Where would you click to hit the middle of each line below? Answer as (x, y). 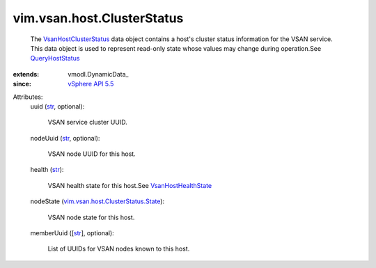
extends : (26, 74)
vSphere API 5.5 (91, 84)
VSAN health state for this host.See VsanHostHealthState (130, 185)
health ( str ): (47, 170)
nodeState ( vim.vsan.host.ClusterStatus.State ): (97, 201)
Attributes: (28, 97)
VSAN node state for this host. (91, 217)
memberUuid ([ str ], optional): (72, 233)
